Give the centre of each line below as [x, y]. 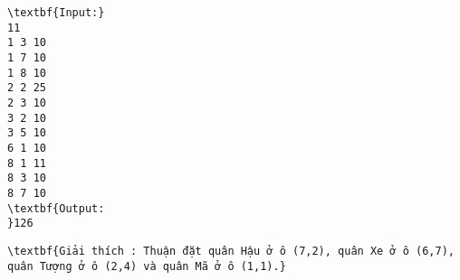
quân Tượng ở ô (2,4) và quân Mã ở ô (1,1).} [147, 266]
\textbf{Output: [56, 208]
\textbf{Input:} [56, 13]
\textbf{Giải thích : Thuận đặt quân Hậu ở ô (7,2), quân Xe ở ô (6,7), [231, 251]
